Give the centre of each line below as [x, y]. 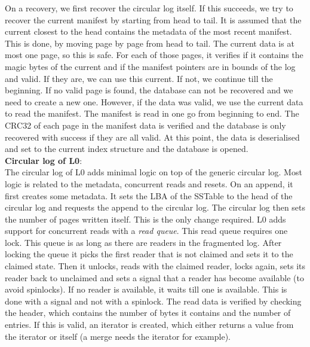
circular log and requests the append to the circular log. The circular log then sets [155, 207]
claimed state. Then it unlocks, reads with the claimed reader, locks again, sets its [155, 266]
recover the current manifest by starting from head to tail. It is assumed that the [153, 19]
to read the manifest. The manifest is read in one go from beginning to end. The [152, 113]
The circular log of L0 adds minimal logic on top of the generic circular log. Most [154, 172]
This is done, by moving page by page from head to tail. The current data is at [150, 43]
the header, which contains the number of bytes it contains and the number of [148, 313]
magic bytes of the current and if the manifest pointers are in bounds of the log [150, 66]
